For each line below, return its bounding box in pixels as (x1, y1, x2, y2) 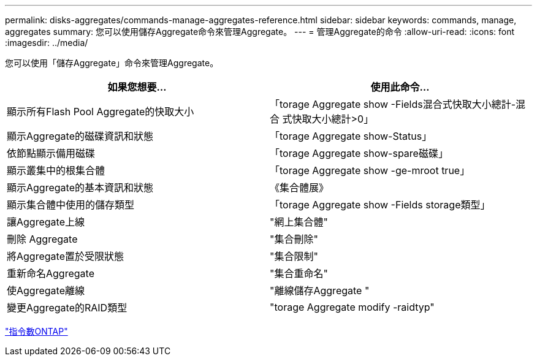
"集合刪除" (270, 233, 318, 245)
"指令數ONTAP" (5, 326, 68, 336)
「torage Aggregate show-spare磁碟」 (270, 147, 448, 159)
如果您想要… (107, 81, 167, 93)
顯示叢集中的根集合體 (7, 164, 105, 177)
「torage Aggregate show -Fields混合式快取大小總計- (270, 98, 516, 110)
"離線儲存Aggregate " (270, 284, 370, 297)
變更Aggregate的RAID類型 (7, 302, 128, 314)
